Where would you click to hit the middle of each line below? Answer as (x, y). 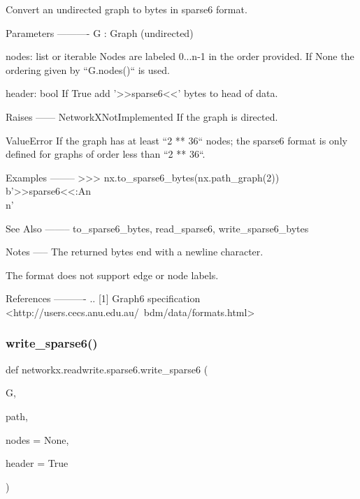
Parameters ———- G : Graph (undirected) (100, 32)
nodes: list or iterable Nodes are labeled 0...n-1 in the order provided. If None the (180, 56)
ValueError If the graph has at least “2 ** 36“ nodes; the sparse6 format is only (177, 140)
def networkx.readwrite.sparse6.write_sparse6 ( (107, 369)
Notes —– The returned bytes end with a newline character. (135, 252)
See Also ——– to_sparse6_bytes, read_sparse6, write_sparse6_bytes (157, 228)
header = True (37, 463)
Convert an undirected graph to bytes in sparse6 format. (127, 9)
